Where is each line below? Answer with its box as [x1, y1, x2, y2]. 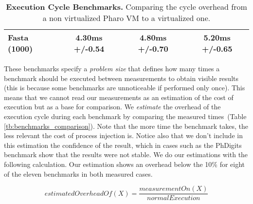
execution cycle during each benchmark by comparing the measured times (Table [4, 111, 247, 121]
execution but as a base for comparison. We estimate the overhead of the [4, 102, 221, 112]
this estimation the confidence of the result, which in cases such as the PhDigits [4, 140, 242, 150]
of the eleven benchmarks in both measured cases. [4, 168, 153, 179]
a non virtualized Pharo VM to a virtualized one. [42, 12, 211, 23]
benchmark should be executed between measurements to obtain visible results [4, 73, 238, 83]
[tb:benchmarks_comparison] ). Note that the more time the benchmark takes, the [4, 121, 249, 131]
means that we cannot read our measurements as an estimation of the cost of [4, 92, 234, 102]
